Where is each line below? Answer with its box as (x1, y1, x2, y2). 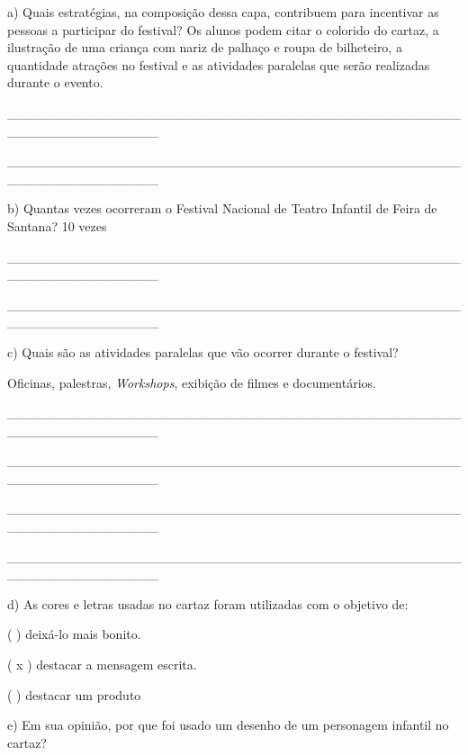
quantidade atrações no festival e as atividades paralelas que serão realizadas (7, 55, 430, 74)
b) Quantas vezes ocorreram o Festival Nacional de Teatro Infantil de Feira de (7, 199, 437, 218)
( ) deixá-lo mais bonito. (7, 625, 141, 643)
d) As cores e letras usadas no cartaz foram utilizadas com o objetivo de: (7, 594, 409, 613)
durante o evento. (7, 73, 103, 92)
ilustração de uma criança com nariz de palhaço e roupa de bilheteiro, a (7, 38, 402, 57)
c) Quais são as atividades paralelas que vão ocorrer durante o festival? (7, 342, 399, 361)
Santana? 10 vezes (7, 216, 107, 235)
